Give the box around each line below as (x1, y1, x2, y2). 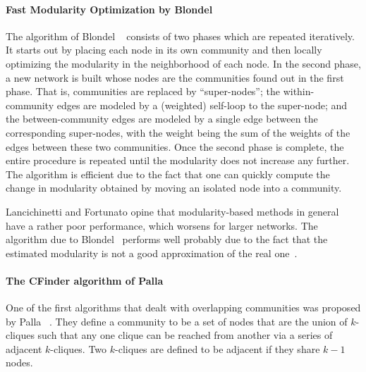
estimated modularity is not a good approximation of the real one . (6, 245, 298, 260)
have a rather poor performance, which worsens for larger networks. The (6, 218, 318, 232)
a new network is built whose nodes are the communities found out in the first (6, 70, 344, 85)
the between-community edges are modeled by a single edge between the (6, 111, 318, 126)
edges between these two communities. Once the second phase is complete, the (6, 139, 344, 154)
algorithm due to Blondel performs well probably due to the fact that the (6, 232, 328, 247)
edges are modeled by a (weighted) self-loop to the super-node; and (56, 97, 348, 112)
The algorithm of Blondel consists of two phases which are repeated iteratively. (6, 28, 355, 43)
